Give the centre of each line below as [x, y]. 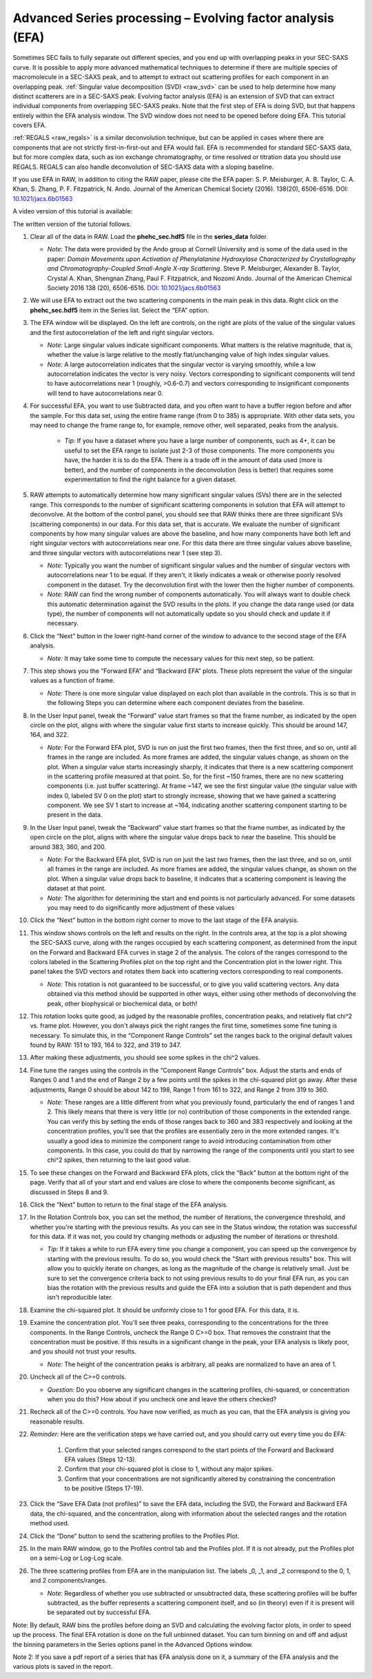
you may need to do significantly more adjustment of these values [141, 907]
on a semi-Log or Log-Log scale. [76, 1558]
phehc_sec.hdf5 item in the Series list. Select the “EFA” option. [120, 310]
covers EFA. [30, 125]
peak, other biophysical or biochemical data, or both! [122, 1003]
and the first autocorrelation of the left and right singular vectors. [122, 332]
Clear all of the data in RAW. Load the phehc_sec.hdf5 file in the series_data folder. [149, 236]
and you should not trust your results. [83, 1352]
